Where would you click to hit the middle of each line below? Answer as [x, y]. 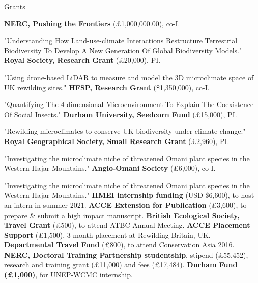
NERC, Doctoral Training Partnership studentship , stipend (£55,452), [126, 254]
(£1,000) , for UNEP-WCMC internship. [68, 275]
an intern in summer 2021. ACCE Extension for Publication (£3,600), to [125, 205]
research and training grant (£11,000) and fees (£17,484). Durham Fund [121, 264]
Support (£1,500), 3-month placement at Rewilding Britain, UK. [107, 235]
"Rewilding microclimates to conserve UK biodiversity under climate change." [125, 131]
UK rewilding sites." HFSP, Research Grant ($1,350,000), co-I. [107, 87]
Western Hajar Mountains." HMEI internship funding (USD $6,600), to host [129, 195]
